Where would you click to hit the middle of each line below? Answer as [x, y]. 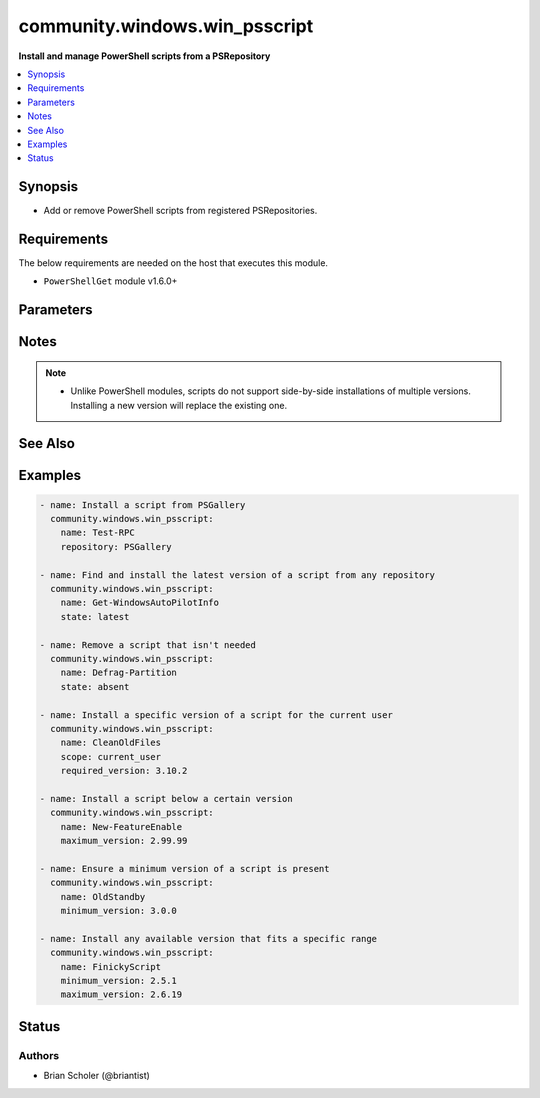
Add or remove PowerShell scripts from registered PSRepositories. [180, 211]
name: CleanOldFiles [111, 743]
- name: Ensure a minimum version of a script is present [184, 868]
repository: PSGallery [116, 546]
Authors [39, 1055]
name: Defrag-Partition [118, 673]
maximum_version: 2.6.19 [121, 994]
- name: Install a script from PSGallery [142, 504]
